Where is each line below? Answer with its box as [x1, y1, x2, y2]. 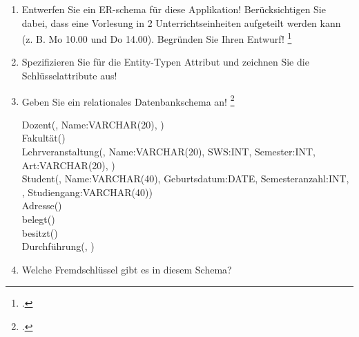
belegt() [21, 212, 55, 227]
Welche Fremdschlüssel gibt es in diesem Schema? [21, 262, 232, 276]
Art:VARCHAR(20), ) [21, 157, 115, 172]
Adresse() [21, 198, 62, 213]
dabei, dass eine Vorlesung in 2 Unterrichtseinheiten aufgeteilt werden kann [21, 15, 341, 30]
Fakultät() [21, 131, 66, 145]
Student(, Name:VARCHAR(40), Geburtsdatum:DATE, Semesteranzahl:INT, [21, 171, 349, 186]
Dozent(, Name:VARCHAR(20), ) [21, 117, 164, 131]
